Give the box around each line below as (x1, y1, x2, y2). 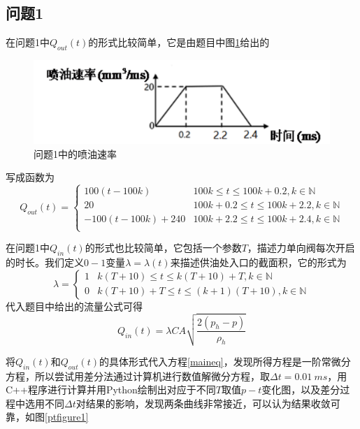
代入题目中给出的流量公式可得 (6, 298, 143, 313)
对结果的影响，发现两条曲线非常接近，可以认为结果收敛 (75, 395, 331, 410)
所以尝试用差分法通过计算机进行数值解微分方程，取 (34, 368, 270, 383)
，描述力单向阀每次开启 (247, 240, 355, 255)
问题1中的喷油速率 (34, 146, 117, 161)
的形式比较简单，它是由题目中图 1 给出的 (88, 35, 270, 50)
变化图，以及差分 (261, 382, 340, 397)
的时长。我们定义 (6, 255, 84, 270)
